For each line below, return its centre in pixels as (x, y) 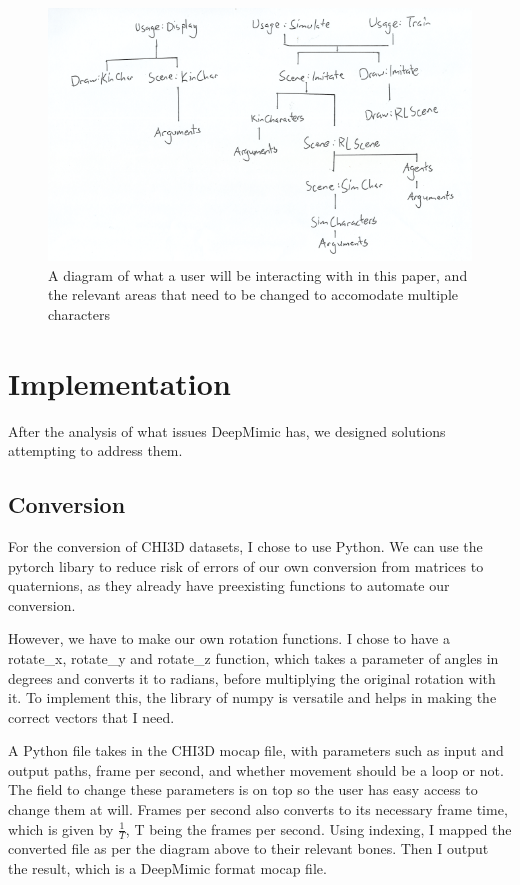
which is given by (61, 828)
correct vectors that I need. (91, 716)
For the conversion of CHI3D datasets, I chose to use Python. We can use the (245, 545)
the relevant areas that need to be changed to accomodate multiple (253, 294)
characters (79, 313)
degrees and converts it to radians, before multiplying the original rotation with (252, 677)
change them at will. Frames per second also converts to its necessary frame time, (258, 809)
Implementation (119, 382)
